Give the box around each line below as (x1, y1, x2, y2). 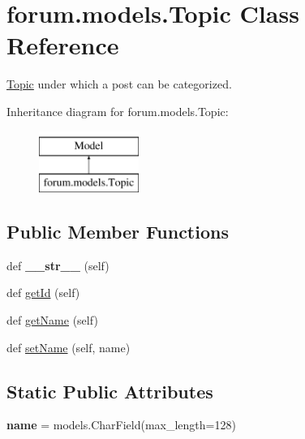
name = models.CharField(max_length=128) (6, 416, 236, 433)
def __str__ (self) (6, 256, 110, 273)
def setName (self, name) (6, 338, 131, 355)
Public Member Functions (6, 219, 229, 244)
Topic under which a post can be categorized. (6, 75, 232, 93)
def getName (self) (6, 312, 98, 329)
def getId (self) (6, 284, 80, 301)
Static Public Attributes (6, 378, 213, 403)
